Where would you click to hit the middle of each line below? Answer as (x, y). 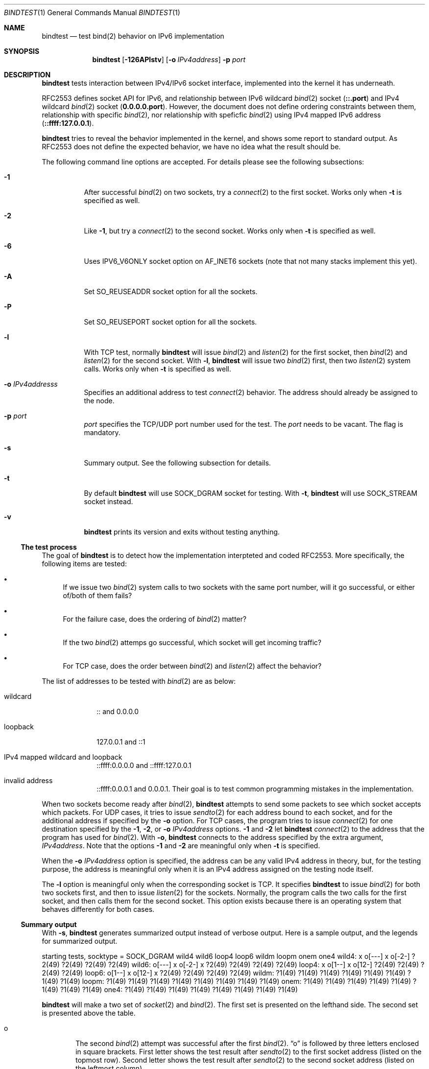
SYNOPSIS (22, 51)
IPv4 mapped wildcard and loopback (63, 757)
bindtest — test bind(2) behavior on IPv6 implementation (133, 36)
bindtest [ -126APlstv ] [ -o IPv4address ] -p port (169, 59)
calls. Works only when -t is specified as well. (158, 369)
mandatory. (102, 432)
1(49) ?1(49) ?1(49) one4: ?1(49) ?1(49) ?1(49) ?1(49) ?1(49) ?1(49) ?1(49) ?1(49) (170, 989)
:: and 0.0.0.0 (118, 711)
